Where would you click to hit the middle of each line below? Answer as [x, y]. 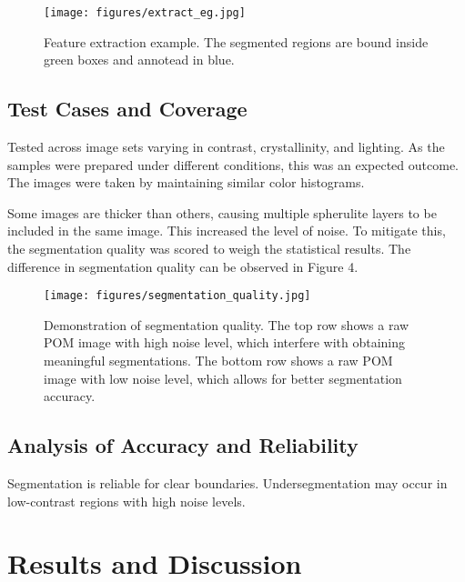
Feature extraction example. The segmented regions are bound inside [236, 41]
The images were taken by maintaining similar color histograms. [186, 182]
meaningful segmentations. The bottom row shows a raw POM [218, 361]
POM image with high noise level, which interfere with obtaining [225, 342]
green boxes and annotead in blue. [139, 60]
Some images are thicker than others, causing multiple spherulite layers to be [222, 212]
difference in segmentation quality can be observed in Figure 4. [183, 266]
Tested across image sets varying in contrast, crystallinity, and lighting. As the [226, 147]
